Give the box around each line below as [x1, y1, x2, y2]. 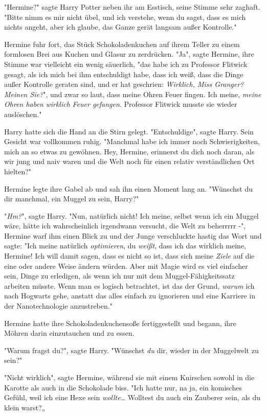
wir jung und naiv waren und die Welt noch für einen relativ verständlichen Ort [4, 156, 255, 167]
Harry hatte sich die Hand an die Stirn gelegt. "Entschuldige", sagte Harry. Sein [4, 126, 254, 136]
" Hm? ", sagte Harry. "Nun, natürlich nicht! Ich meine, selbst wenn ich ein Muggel [4, 210, 259, 221]
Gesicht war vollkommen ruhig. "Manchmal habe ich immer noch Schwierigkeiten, [4, 136, 260, 147]
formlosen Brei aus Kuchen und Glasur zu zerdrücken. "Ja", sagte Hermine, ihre [4, 49, 254, 59]
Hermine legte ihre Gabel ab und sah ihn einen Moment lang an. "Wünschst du [4, 183, 253, 194]
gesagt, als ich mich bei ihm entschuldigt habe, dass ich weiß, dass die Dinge [4, 68, 243, 79]
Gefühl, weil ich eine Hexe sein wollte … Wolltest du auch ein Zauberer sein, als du [4, 392, 261, 403]
